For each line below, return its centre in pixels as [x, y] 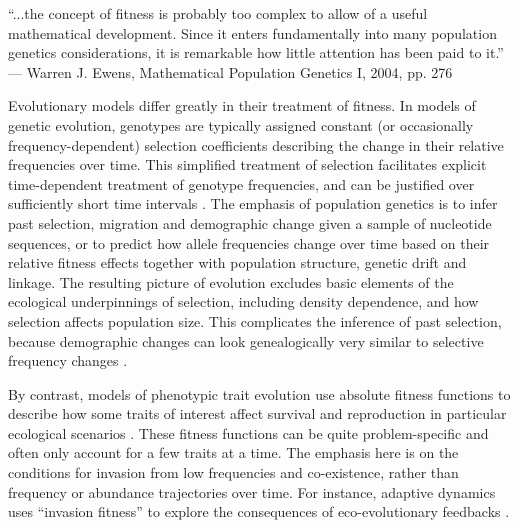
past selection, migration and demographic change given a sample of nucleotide [250, 222]
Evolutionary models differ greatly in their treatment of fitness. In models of [242, 105]
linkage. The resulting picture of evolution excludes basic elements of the [231, 281]
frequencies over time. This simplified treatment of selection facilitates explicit [247, 164]
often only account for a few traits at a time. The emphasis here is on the [233, 452]
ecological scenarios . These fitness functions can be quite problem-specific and [248, 432]
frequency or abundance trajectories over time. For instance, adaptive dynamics [252, 491]
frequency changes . [68, 360]
